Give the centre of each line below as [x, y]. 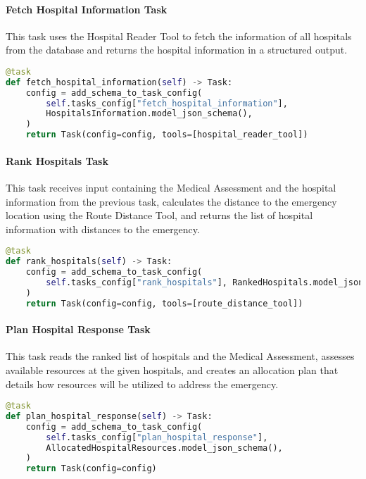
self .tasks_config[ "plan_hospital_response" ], [157, 437]
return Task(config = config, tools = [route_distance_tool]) [164, 303]
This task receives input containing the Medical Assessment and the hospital [171, 187]
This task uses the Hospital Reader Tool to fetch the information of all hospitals [179, 36]
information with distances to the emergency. [103, 229]
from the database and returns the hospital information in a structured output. [177, 50]
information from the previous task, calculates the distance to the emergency [171, 201]
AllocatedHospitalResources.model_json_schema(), [164, 448]
